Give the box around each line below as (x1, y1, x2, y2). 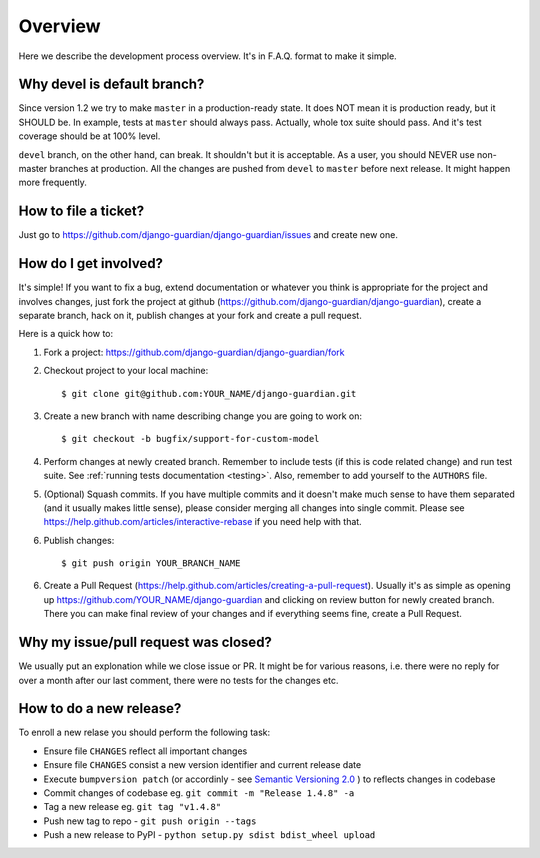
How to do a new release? (18, 700, 182, 717)
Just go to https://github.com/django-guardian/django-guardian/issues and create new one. (18, 229, 399, 241)
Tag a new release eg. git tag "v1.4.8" (43, 801, 222, 813)
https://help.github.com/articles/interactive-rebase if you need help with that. (43, 516, 362, 528)
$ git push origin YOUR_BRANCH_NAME (61, 558, 241, 569)
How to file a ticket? (18, 203, 145, 220)
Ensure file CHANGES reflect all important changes (43, 745, 248, 757)
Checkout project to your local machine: (43, 365, 209, 377)
